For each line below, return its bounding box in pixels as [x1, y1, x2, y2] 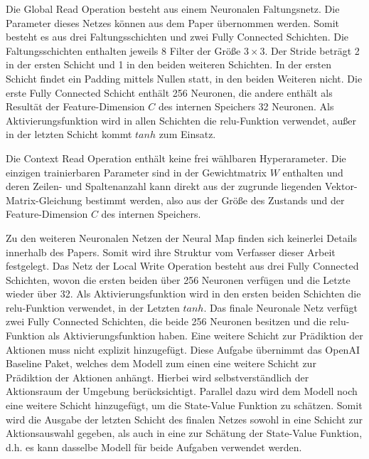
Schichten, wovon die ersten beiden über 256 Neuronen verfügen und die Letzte [6, 272, 351, 287]
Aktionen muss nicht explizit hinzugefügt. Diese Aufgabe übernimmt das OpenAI [6, 342, 360, 357]
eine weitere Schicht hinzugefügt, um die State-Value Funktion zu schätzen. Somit [6, 398, 363, 413]
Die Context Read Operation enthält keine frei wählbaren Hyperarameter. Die [6, 150, 346, 165]
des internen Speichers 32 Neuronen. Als [158, 99, 334, 114]
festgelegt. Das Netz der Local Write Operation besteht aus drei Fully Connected [6, 258, 359, 273]
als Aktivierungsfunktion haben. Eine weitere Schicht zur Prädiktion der [48, 328, 363, 343]
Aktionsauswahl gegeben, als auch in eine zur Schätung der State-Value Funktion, [6, 426, 363, 440]
